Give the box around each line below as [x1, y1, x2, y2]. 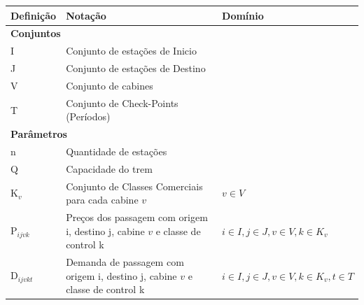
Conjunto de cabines [66, 78, 153, 92]
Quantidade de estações [66, 144, 167, 158]
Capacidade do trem [66, 161, 153, 176]
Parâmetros [10, 127, 67, 141]
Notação [66, 8, 106, 22]
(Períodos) [66, 109, 111, 124]
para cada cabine [66, 192, 139, 207]
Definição [10, 8, 57, 22]
